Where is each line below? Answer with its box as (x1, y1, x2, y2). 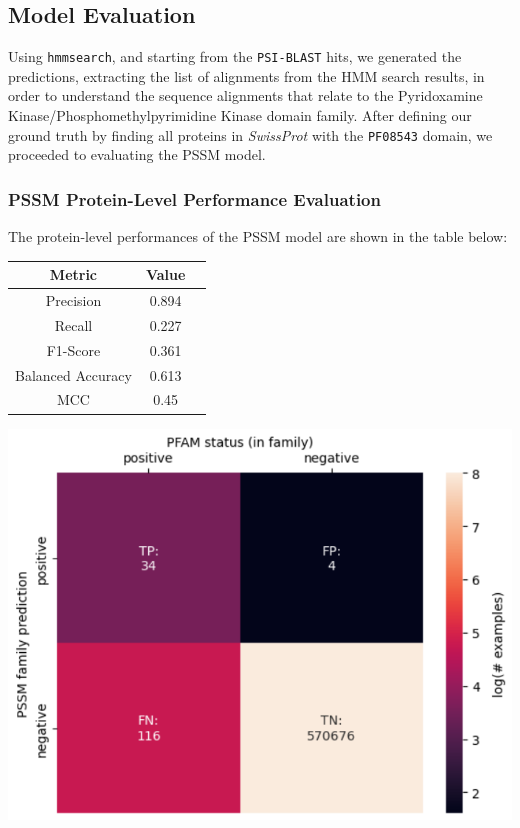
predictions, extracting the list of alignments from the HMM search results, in (8, 65, 485, 86)
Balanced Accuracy (15, 364, 132, 385)
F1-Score (46, 339, 101, 360)
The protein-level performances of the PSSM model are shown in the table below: (8, 226, 508, 247)
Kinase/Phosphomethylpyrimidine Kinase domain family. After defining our (8, 105, 472, 126)
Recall (54, 314, 93, 335)
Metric (49, 264, 98, 285)
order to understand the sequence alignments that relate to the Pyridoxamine (8, 85, 483, 106)
